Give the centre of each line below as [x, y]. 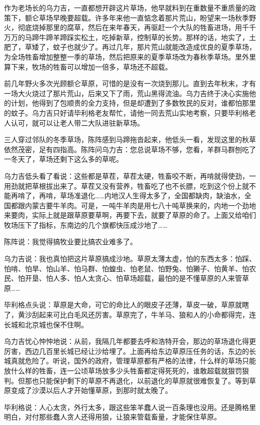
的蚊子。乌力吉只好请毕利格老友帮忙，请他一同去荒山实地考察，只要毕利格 [126, 112]
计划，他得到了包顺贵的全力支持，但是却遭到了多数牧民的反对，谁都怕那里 [133, 103]
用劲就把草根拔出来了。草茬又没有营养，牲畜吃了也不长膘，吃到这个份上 [123, 185]
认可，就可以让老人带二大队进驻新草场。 [77, 122]
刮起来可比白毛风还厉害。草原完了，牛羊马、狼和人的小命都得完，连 [144, 315]
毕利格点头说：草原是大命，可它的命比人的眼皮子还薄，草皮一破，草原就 [123, 305]
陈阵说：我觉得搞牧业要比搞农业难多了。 [70, 242]
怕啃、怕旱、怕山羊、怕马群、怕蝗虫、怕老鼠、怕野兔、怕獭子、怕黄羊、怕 [126, 268]
